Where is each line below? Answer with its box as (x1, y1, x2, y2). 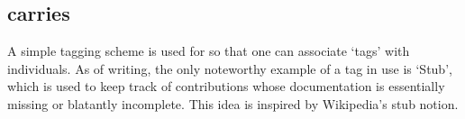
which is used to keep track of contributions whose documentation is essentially (7, 77, 445, 96)
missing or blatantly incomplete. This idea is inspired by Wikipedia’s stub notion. (7, 94, 459, 113)
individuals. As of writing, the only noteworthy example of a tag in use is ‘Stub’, (7, 59, 452, 78)
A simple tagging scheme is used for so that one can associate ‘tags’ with (7, 41, 410, 60)
